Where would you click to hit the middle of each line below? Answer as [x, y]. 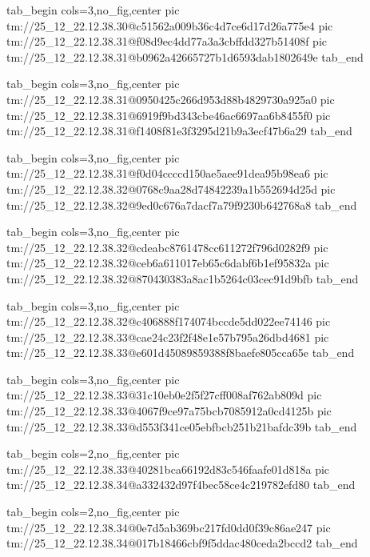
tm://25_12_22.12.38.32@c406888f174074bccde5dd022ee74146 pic [169, 321]
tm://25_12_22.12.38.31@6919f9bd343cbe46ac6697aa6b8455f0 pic [169, 115]
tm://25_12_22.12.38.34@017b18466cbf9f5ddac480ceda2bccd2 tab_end [182, 543]
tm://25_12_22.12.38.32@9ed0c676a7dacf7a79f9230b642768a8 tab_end [182, 204]
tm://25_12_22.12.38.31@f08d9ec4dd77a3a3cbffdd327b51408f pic [167, 41]
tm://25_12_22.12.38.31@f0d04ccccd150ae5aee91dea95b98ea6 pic [167, 173]
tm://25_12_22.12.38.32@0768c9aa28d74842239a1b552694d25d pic [171, 188]
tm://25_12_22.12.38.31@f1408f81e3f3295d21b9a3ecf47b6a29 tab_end [179, 131]
